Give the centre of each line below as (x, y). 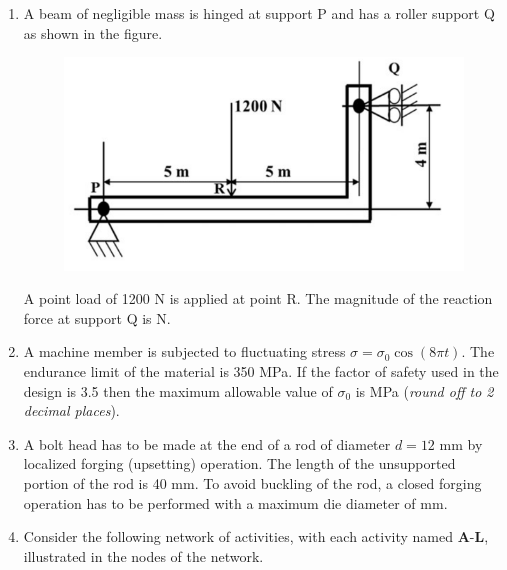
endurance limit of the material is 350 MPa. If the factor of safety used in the (261, 371)
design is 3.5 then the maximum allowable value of (178, 390)
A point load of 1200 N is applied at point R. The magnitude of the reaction (258, 298)
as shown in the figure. (93, 32)
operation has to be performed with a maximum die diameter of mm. (235, 502)
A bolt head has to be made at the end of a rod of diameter (207, 443)
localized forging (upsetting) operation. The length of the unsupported (239, 463)
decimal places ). (71, 410)
